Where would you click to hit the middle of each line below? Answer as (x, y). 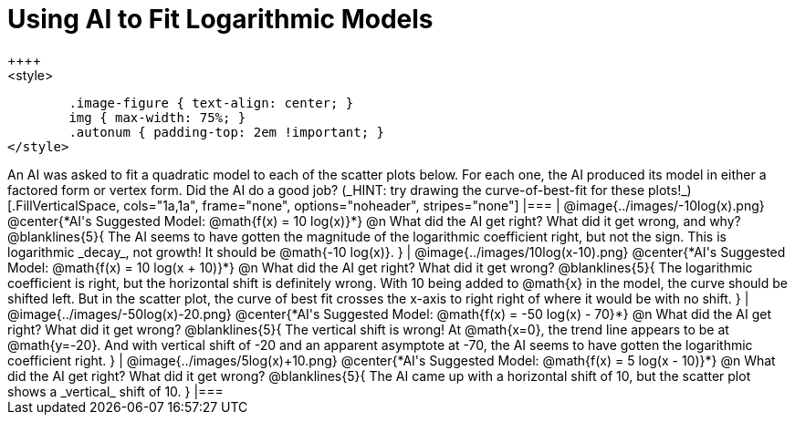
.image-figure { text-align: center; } (211, 103)
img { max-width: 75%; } (157, 117)
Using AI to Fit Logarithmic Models (220, 19)
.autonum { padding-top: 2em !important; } (227, 132)
